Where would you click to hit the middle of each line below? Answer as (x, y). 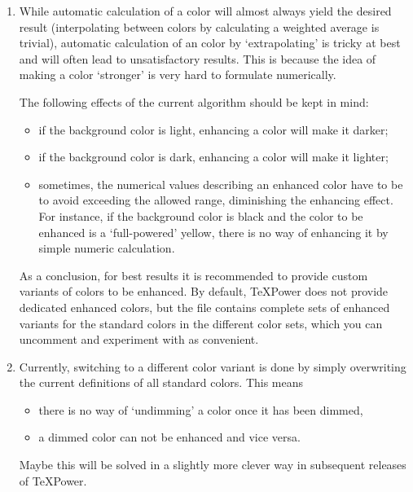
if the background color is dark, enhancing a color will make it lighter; (213, 157)
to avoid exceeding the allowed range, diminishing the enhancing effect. (216, 200)
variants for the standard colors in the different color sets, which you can (201, 323)
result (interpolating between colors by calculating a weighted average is (199, 26)
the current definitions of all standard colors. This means (161, 382)
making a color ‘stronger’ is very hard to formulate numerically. (178, 75)
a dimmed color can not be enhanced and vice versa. (169, 437)
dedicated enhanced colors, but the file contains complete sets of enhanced (204, 307)
